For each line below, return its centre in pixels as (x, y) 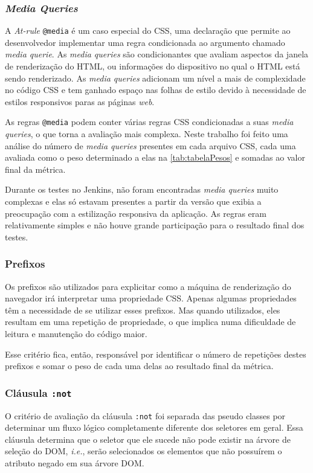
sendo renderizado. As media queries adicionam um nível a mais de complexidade (155, 78)
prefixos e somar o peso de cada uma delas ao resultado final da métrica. (139, 366)
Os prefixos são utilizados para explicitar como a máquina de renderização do (148, 286)
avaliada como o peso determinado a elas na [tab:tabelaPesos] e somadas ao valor (155, 157)
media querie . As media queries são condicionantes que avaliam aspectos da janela (157, 54)
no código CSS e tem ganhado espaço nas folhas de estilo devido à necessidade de (156, 90)
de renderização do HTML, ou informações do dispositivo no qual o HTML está (153, 66)
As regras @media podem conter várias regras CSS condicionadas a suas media (149, 122)
